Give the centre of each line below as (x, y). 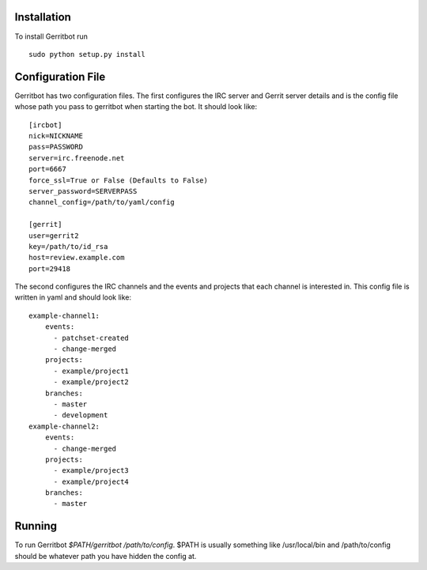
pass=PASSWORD (56, 147)
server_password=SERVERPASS (83, 191)
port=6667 (47, 169)
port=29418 (50, 268)
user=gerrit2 (54, 236)
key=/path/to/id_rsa (68, 246)
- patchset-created (91, 338)
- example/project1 (91, 371)
